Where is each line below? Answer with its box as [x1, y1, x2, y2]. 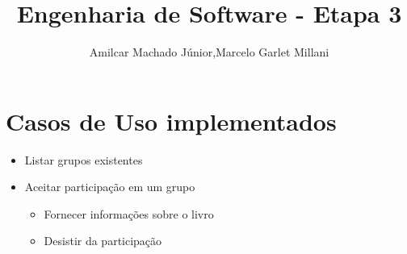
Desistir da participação [44, 232, 162, 249]
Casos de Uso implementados [6, 104, 337, 137]
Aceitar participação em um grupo [24, 178, 195, 195]
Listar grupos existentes [24, 151, 143, 168]
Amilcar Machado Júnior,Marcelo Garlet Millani [89, 44, 329, 60]
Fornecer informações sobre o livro [44, 205, 214, 222]
